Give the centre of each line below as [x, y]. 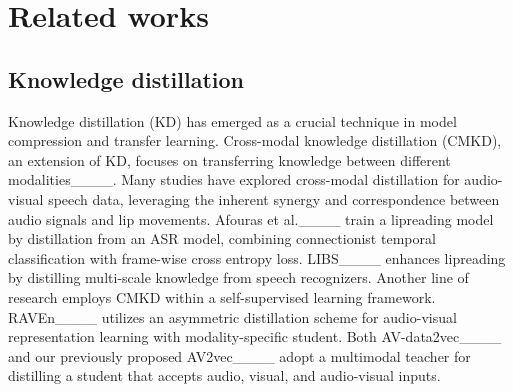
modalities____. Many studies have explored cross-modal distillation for [234, 179]
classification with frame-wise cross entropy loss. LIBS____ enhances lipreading [257, 257]
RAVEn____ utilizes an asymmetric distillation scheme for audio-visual [232, 316]
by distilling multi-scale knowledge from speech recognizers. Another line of [238, 277]
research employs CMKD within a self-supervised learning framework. [222, 296]
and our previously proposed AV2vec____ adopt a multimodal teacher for [239, 355]
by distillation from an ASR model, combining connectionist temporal [222, 238]
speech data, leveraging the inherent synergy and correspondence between [274, 198]
